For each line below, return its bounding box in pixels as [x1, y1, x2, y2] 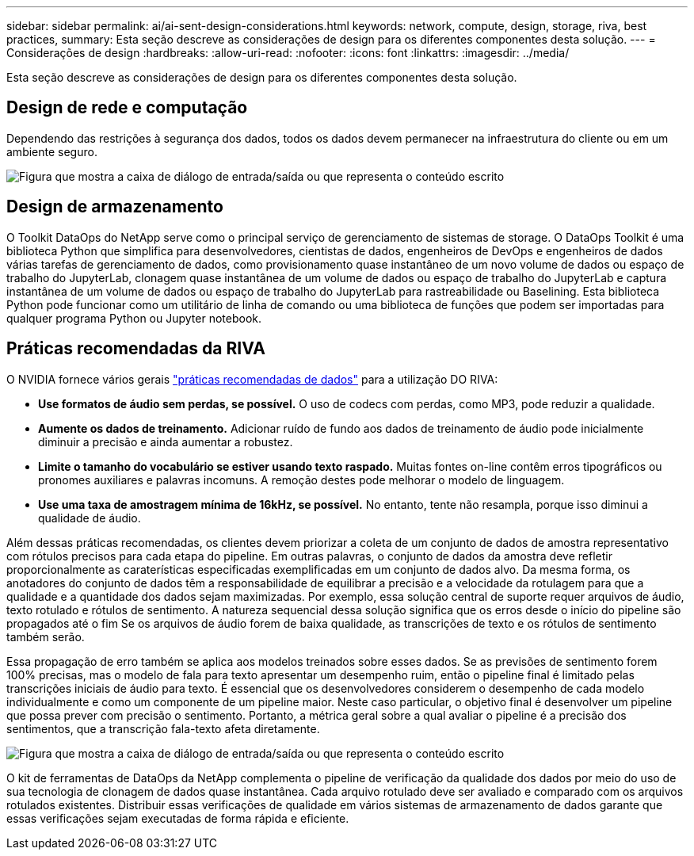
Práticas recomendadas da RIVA [6, 338, 265, 359]
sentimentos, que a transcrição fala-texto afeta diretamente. [6, 721, 320, 736]
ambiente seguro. [6, 144, 97, 159]
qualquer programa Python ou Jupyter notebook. [6, 311, 261, 325]
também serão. [6, 629, 85, 644]
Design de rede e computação [6, 97, 248, 118]
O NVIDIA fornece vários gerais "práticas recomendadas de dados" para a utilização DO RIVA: [6, 372, 498, 386]
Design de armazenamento [6, 197, 223, 217]
